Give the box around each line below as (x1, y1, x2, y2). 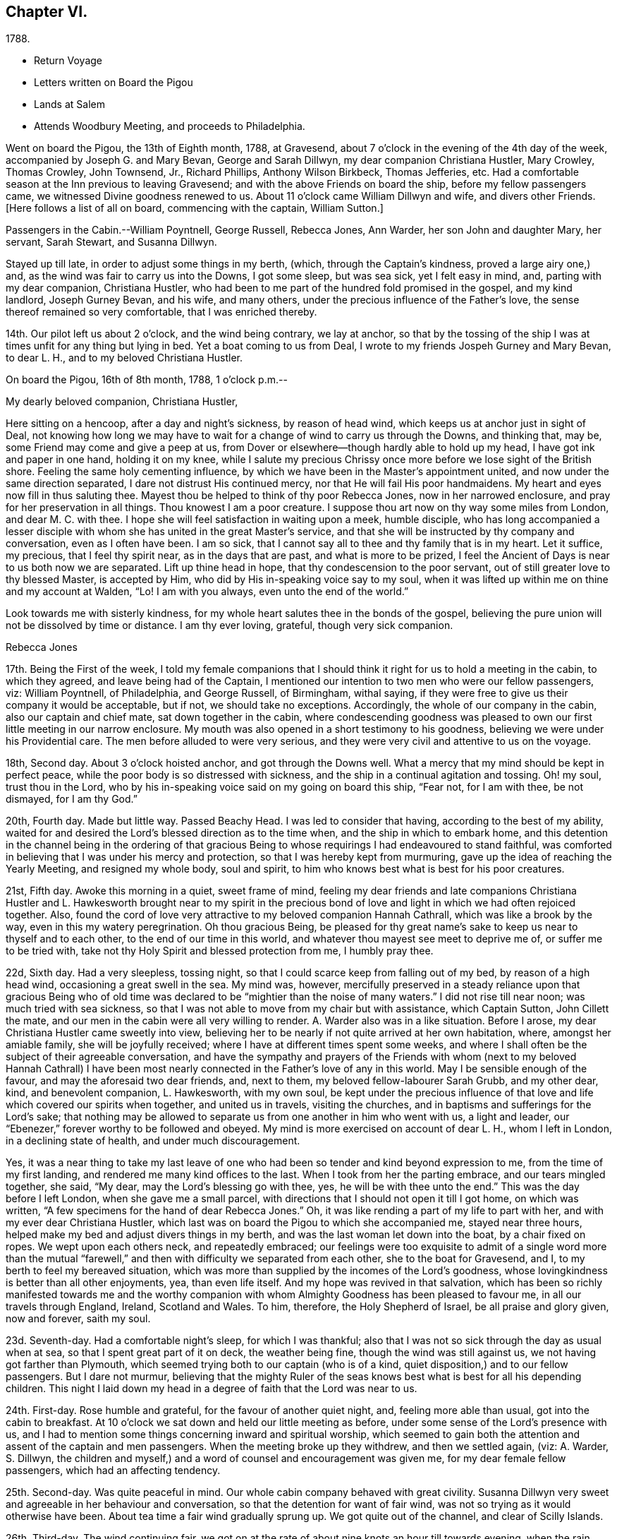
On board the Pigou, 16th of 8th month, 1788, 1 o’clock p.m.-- (6, 373, 288, 386)
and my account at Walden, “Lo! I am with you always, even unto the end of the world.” (6, 585, 409, 598)
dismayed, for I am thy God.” (6, 793, 138, 806)
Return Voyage (34, 54, 103, 67)
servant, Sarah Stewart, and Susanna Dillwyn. (6, 236, 217, 248)
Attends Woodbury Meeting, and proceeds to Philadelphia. (34, 120, 305, 133)
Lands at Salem (34, 98, 105, 111)
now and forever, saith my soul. (6, 1312, 151, 1325)
